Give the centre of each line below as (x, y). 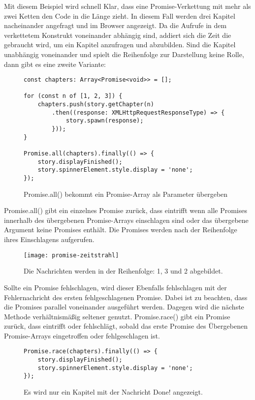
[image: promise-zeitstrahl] (71, 255)
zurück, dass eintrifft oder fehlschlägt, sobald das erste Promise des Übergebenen (126, 326)
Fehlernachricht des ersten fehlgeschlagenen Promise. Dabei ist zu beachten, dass (126, 297)
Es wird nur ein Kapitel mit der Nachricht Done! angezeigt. (113, 392)
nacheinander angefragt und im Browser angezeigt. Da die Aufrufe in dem (115, 25)
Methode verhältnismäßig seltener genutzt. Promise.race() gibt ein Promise (117, 316)
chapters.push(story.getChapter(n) (96, 105)
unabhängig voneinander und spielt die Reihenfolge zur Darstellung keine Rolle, (124, 54)
